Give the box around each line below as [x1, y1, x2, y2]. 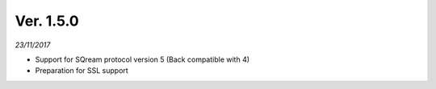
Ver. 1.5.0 [15, 12, 80, 30]
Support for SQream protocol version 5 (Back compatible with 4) [35, 55, 250, 64]
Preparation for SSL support [35, 66, 128, 75]
